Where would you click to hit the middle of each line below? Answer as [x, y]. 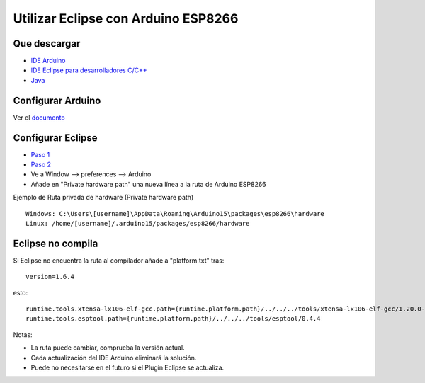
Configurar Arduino [57, 100]
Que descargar [47, 44]
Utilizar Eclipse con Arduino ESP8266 [126, 18]
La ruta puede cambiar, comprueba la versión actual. [108, 348]
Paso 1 [40, 154]
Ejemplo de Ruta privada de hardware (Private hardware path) [103, 198]
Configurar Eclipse [56, 138]
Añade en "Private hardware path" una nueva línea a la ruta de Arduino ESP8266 [149, 184]
